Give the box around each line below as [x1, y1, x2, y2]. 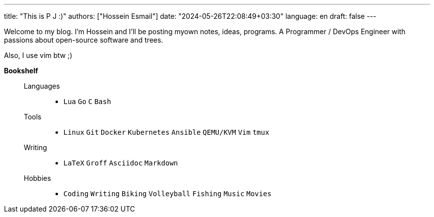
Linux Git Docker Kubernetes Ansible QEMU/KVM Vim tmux [63, 128, 270, 136]
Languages [24, 82, 60, 90]
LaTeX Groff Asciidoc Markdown [63, 159, 178, 167]
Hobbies [24, 174, 51, 182]
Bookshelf [4, 66, 38, 75]
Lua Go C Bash [63, 98, 111, 106]
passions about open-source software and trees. [4, 36, 163, 44]
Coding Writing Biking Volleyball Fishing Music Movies [63, 190, 271, 198]
